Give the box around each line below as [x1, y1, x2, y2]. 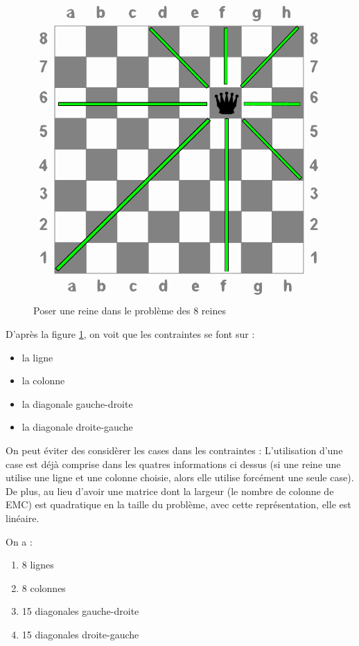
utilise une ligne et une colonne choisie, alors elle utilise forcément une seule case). [6, 470, 354, 485]
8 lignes [21, 557, 54, 572]
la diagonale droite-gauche [21, 420, 133, 434]
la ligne [21, 350, 53, 364]
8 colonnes [21, 580, 66, 595]
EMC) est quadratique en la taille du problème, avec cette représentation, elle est [6, 497, 351, 512]
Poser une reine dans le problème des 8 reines [33, 303, 226, 318]
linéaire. [6, 511, 40, 525]
